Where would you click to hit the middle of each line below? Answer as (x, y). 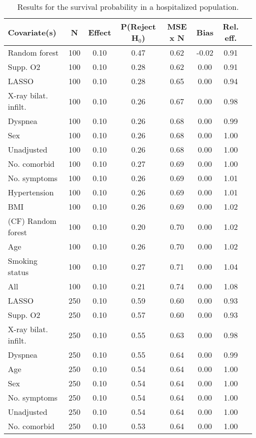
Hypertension (31, 192)
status (18, 272)
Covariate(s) (32, 32)
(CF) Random (32, 221)
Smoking (23, 261)
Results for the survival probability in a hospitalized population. (128, 7)
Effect (100, 32)
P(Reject (138, 26)
